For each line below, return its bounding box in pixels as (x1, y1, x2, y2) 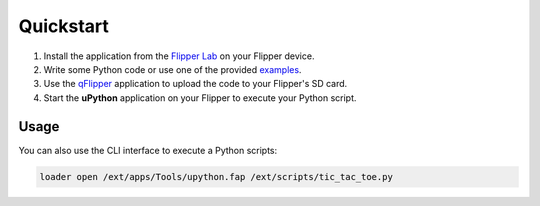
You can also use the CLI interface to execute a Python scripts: (18, 144, 278, 156)
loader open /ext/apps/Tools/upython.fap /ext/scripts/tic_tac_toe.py (39, 171, 394, 182)
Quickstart (18, 15, 110, 37)
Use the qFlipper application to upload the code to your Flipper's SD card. (43, 78, 348, 90)
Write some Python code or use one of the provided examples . (43, 63, 302, 75)
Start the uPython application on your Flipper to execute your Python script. (43, 91, 357, 104)
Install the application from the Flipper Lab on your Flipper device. (43, 50, 315, 62)
